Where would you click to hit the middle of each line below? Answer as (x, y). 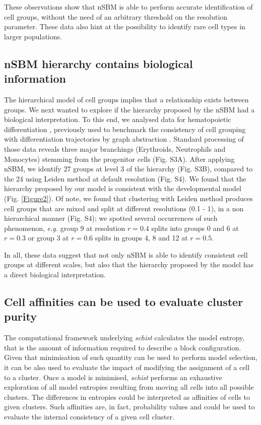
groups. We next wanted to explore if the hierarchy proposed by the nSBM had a (129, 109)
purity (20, 316)
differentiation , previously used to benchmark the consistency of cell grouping (125, 129)
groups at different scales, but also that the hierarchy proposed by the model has (129, 264)
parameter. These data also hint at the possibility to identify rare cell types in (125, 26)
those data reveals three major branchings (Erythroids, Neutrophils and (115, 148)
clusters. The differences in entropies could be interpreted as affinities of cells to (127, 397)
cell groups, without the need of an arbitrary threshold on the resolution (116, 16)
